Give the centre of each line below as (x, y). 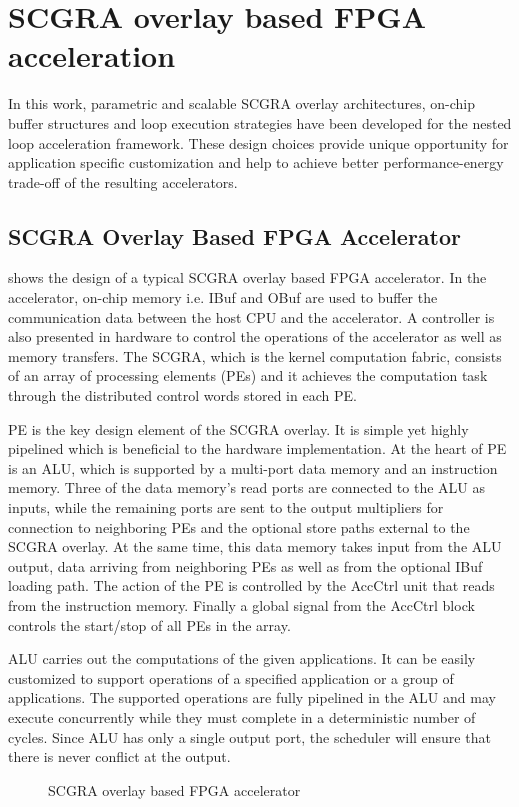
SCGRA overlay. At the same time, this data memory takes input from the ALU (255, 546)
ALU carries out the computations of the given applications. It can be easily (242, 658)
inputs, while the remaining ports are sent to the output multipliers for (226, 507)
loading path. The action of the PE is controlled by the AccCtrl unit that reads (251, 585)
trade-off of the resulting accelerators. (123, 181)
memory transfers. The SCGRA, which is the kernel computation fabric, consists (255, 355)
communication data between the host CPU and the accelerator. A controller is (251, 316)
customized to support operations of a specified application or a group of (231, 677)
